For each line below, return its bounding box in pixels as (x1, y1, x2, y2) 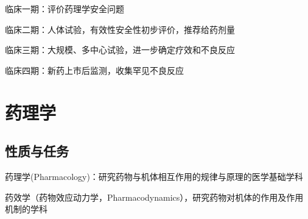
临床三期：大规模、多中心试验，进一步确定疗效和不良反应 (5, 43, 235, 56)
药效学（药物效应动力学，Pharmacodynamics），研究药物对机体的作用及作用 (5, 190, 304, 203)
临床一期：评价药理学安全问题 (5, 2, 124, 15)
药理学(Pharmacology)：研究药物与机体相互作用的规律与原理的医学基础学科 (5, 170, 303, 182)
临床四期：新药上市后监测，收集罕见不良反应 (5, 63, 184, 76)
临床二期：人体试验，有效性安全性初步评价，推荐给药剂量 (5, 23, 235, 35)
